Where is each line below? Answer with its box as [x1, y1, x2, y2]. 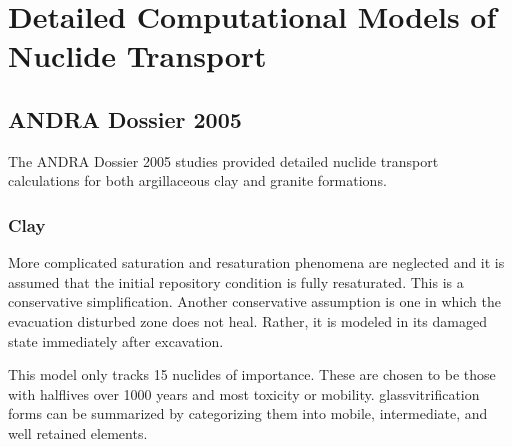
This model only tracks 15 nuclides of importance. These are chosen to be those [8, 364, 496, 385]
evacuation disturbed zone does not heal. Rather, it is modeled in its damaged [8, 310, 487, 331]
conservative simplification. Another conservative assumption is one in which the [8, 291, 501, 312]
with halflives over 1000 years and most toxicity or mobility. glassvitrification [8, 383, 480, 404]
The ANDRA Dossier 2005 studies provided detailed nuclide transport [8, 150, 439, 171]
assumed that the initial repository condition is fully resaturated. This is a [8, 271, 464, 292]
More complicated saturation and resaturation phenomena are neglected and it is [8, 252, 505, 273]
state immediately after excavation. [8, 330, 224, 351]
